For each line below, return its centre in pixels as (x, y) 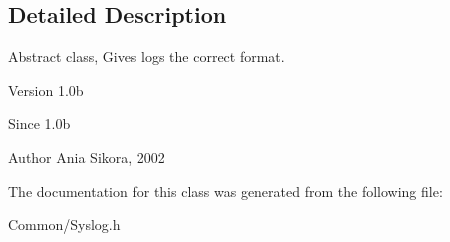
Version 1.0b (46, 89)
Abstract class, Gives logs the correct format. (146, 56)
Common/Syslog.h (64, 224)
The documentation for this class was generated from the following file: (225, 190)
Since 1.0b (39, 123)
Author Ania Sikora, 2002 (86, 156)
